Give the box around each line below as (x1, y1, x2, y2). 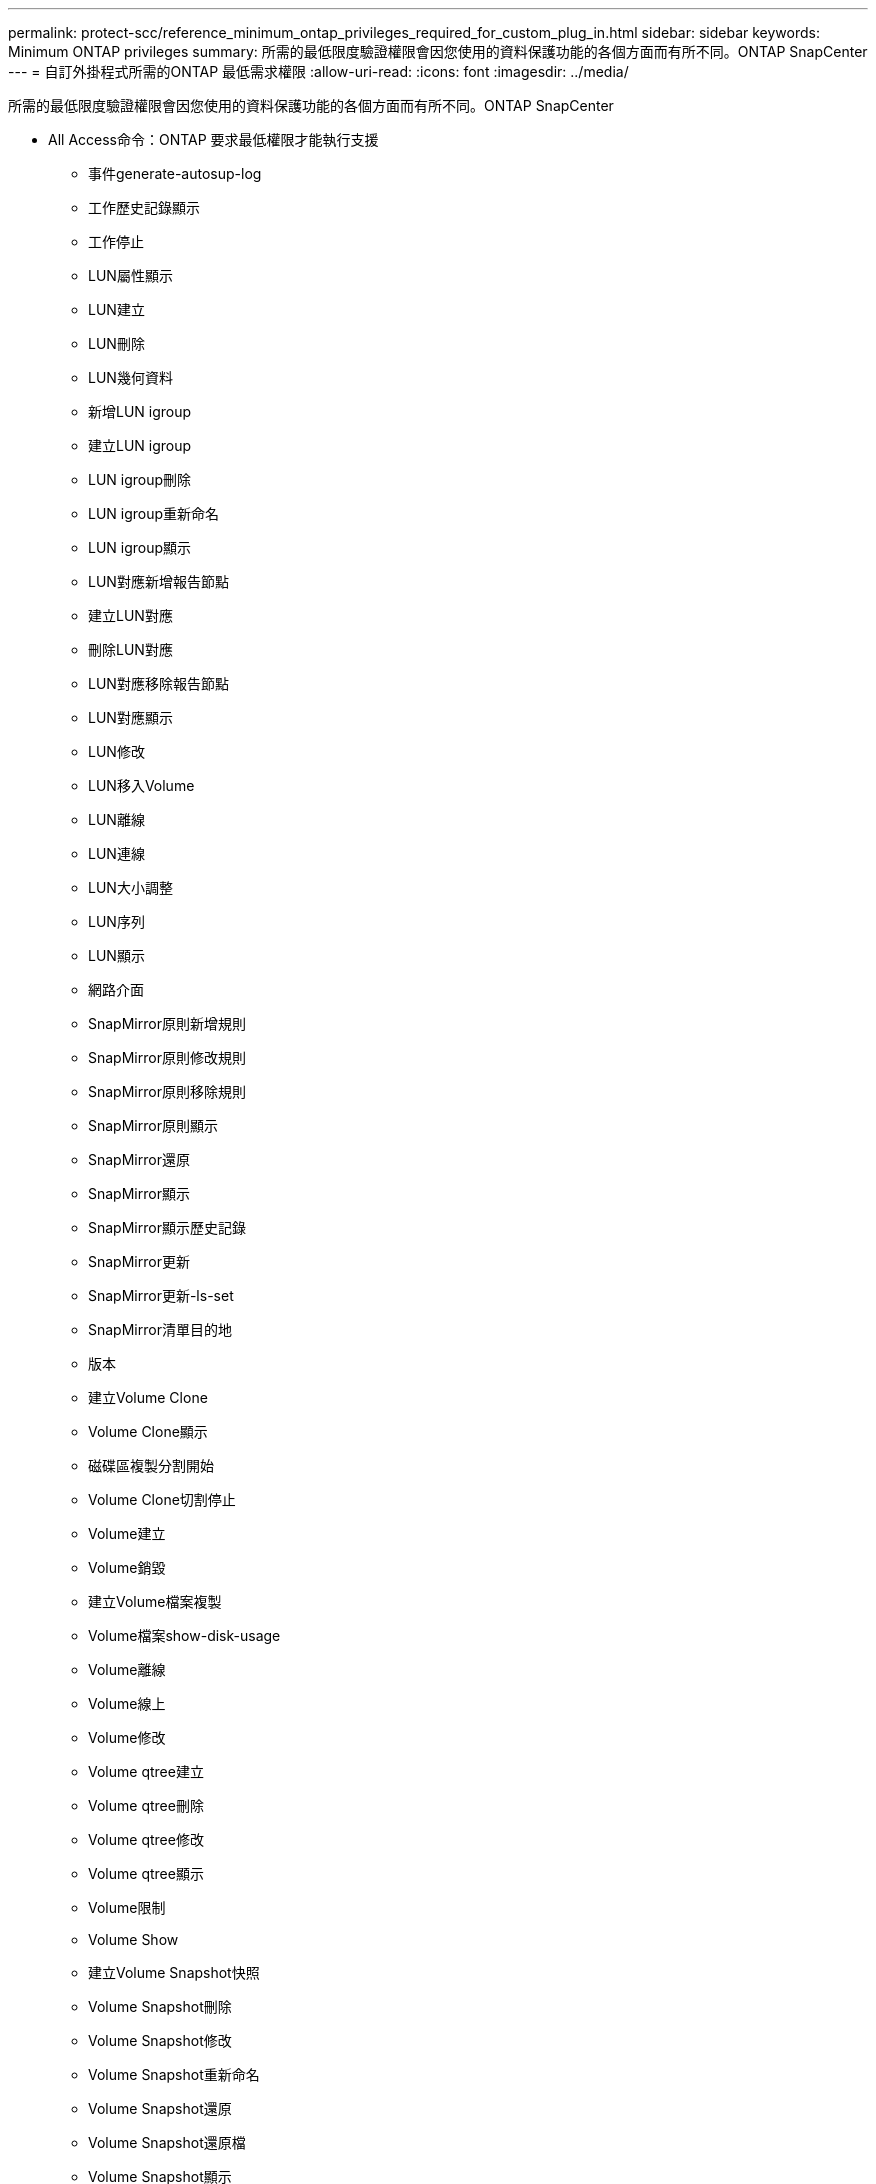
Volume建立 (88, 1525, 166, 1542)
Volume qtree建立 (88, 1763, 204, 1780)
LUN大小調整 (88, 879, 173, 896)
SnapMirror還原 (88, 1151, 190, 1168)
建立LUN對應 (88, 607, 173, 624)
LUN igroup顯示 (88, 539, 192, 556)
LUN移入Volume (88, 777, 195, 794)
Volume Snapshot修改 (88, 2032, 232, 2049)
